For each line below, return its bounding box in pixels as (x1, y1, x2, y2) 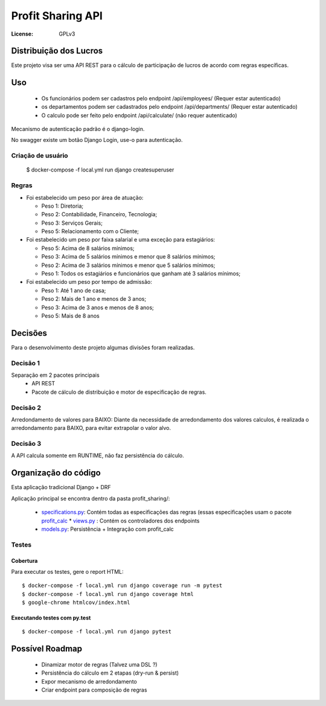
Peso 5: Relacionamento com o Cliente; (41, 228, 139, 235)
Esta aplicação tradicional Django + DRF (11, 484, 111, 491)
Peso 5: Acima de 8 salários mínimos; (41, 245, 135, 252)
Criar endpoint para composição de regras (41, 686, 147, 694)
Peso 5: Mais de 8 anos (41, 312, 100, 319)
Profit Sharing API (11, 9, 103, 22)
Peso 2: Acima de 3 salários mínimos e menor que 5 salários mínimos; (41, 262, 216, 269)
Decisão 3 (11, 440, 42, 448)
